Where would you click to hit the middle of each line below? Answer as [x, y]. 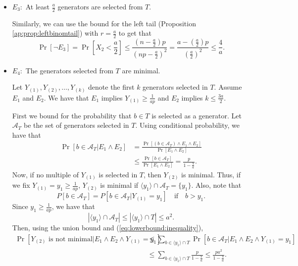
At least [38, 6]
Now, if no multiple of [45, 174]
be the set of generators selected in [76, 125]
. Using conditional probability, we [187, 125]
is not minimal [71, 239]
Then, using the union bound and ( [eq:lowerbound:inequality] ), [108, 228]
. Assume [228, 87]
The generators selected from [69, 70]
